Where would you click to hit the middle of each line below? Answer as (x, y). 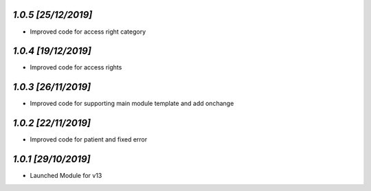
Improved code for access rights (76, 67)
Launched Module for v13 (66, 176)
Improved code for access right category (88, 32)
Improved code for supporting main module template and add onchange (132, 104)
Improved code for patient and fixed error (89, 139)
